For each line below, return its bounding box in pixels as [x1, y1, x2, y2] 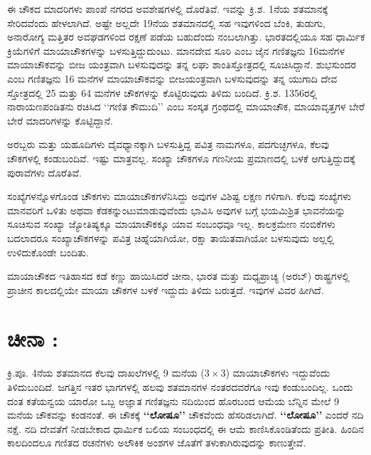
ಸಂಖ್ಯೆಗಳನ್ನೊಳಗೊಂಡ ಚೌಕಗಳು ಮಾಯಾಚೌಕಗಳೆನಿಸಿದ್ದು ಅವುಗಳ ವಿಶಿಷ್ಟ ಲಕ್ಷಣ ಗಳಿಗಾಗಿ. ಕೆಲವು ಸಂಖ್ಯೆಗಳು [7, 189, 352, 204]
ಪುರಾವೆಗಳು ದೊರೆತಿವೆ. [7, 164, 82, 179]
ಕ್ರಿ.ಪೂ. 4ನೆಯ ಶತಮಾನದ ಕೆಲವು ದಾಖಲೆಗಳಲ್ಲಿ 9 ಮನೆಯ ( [7, 365, 205, 380]
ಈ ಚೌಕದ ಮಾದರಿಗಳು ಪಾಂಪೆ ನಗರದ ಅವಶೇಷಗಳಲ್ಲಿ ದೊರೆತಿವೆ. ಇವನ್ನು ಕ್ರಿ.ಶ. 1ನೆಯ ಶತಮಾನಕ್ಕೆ [7, 1, 328, 16]
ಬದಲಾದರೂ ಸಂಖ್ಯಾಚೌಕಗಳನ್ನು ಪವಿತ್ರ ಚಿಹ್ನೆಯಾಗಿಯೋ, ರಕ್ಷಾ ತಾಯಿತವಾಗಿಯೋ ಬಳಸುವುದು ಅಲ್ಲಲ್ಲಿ [7, 230, 335, 245]
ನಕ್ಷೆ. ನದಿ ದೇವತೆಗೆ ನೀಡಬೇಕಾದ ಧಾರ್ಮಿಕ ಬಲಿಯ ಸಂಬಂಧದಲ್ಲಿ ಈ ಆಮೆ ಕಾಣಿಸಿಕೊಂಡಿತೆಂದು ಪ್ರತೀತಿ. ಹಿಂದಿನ [7, 421, 364, 436]
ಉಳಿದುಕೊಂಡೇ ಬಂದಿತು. [7, 244, 89, 259]
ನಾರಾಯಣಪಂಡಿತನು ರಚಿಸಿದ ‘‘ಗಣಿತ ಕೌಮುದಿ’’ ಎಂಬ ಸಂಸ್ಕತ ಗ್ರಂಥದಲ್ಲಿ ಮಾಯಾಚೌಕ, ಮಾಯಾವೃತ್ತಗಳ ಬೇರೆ [7, 99, 365, 114]
